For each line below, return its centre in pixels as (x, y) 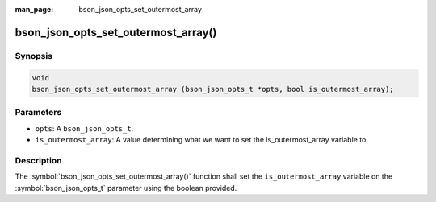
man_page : (34, 9)
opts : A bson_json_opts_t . (84, 128)
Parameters (38, 113)
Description (38, 160)
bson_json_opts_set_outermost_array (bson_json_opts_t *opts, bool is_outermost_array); (213, 89)
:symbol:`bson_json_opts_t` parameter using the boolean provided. (126, 188)
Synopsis (34, 56)
